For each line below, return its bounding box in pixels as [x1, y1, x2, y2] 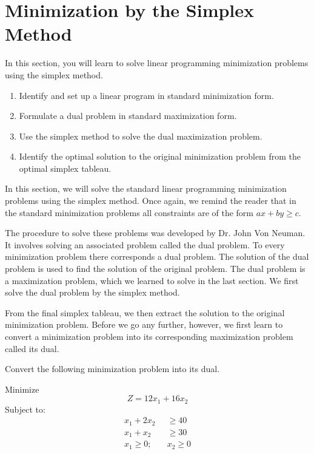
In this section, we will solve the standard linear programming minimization [5, 182, 287, 195]
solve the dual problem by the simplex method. [5, 286, 180, 299]
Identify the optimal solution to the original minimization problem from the [19, 150, 301, 163]
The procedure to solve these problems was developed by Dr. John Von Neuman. [5, 226, 306, 239]
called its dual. [5, 342, 59, 354]
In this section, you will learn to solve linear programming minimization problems [5, 56, 309, 69]
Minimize [5, 382, 39, 395]
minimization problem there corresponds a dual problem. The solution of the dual [5, 250, 309, 263]
